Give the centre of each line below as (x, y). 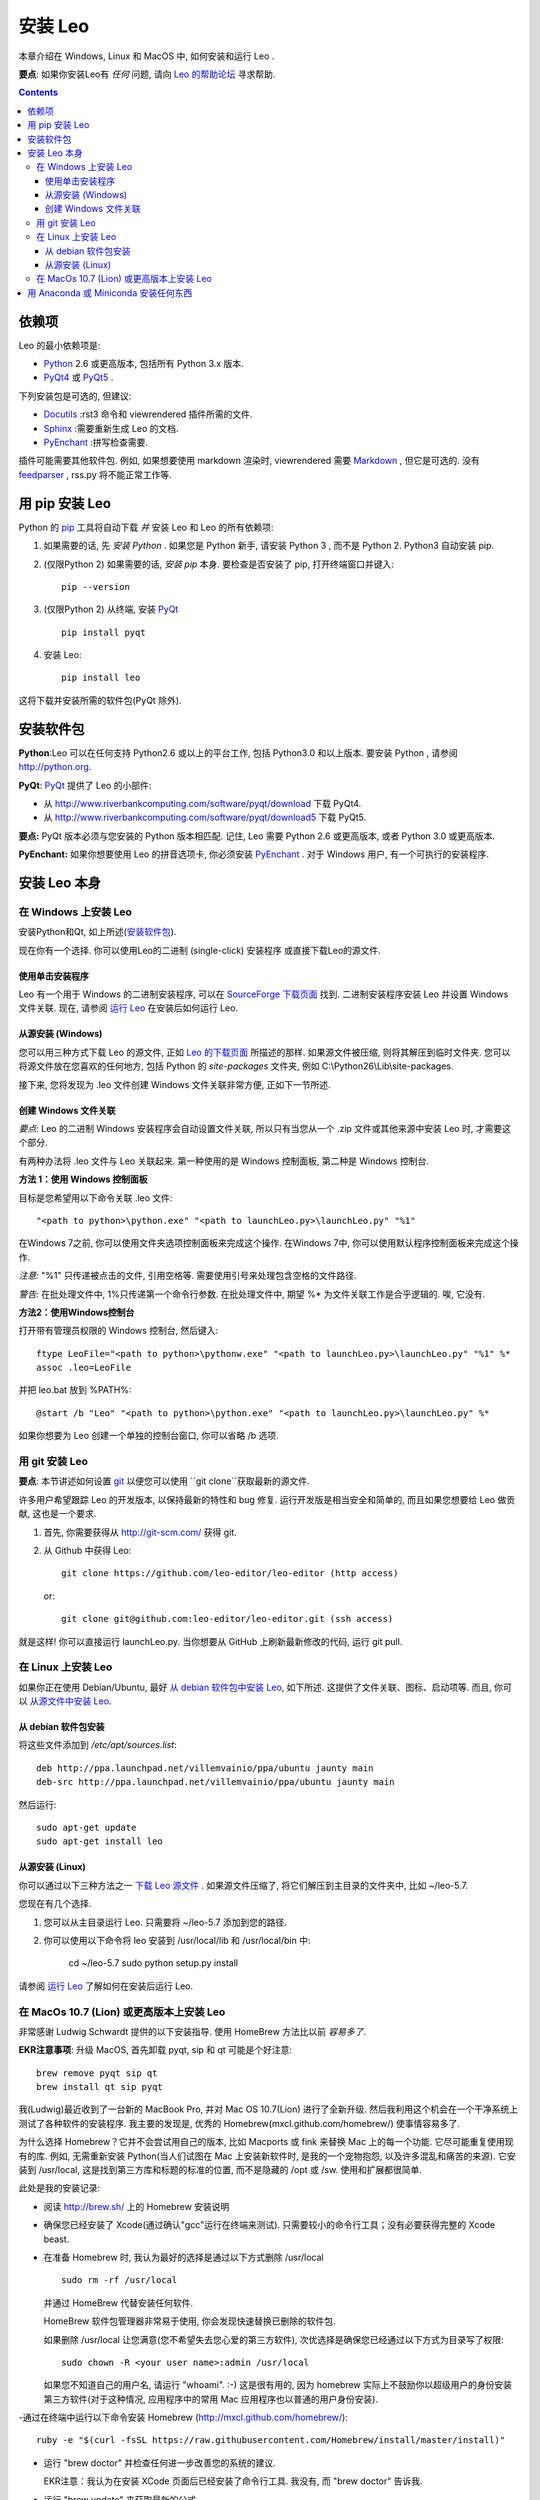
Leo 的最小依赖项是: (59, 345)
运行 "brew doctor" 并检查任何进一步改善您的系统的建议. (159, 2462)
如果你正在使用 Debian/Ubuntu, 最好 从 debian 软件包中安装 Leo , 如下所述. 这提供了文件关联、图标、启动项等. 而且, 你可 (265, 1687)
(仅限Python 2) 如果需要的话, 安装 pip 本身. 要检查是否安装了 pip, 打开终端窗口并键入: (219, 564)
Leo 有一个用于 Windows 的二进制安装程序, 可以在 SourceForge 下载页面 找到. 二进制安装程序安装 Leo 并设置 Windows (263, 994)
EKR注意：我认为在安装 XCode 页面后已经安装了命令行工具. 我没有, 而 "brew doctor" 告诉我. (233, 2481)
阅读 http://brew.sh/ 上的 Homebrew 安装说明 (136, 2206)
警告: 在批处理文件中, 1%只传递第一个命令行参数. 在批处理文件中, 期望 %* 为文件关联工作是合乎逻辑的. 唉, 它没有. (251, 1294)
